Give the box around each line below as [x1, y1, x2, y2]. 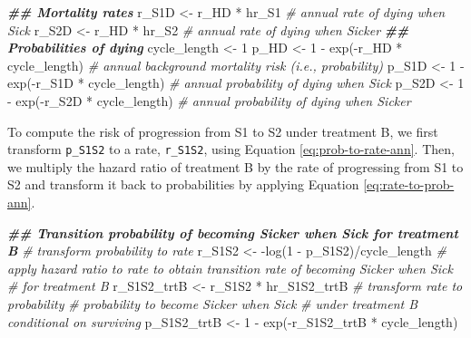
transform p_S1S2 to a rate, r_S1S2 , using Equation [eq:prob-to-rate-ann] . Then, [7, 140, 455, 159]
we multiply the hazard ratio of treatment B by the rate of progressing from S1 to [7, 157, 464, 176]
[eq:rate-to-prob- [363, 175, 455, 194]
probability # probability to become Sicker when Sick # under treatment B [7, 294, 418, 313]
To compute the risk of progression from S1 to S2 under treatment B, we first [7, 121, 438, 140]
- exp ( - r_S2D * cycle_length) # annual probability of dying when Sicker [7, 91, 411, 110]
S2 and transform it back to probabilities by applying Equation [7, 175, 359, 194]
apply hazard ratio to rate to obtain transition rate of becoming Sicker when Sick [7, 258, 453, 277]
